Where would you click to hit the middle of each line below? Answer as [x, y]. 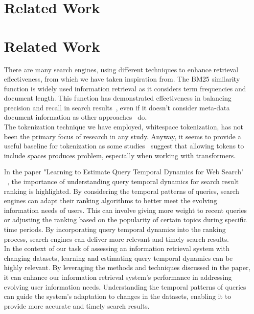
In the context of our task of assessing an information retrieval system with [117, 248]
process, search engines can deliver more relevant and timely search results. [116, 239]
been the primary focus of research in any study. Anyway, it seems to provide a [123, 136]
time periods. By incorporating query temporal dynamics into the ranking [115, 229]
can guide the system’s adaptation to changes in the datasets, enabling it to [118, 296]
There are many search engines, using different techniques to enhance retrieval [121, 69]
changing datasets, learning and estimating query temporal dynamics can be [118, 258]
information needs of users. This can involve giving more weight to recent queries [125, 210]
